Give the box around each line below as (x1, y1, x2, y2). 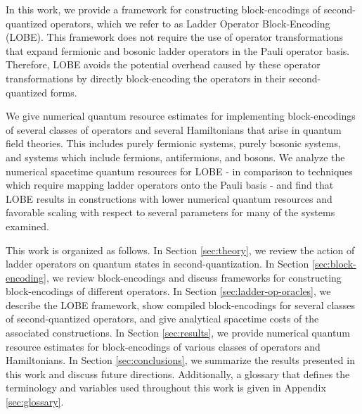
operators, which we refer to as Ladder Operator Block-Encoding (50, 15, 330, 30)
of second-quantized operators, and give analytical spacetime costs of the (6, 311, 319, 326)
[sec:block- (312, 256, 356, 271)
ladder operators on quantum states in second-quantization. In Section (6, 256, 309, 271)
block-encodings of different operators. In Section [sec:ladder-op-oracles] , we (6, 284, 331, 299)
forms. (50, 84, 77, 99)
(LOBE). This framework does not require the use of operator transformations (6, 30, 344, 44)
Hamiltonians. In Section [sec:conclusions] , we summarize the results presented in (6, 353, 355, 368)
